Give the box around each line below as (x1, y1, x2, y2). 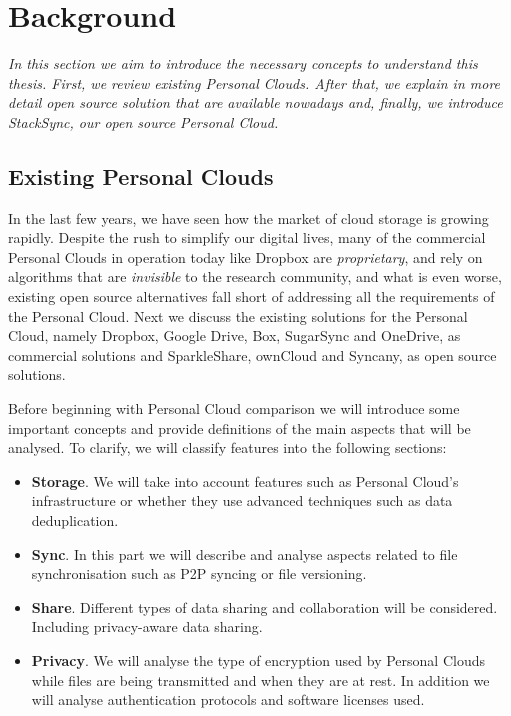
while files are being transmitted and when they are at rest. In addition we (31, 669, 490, 690)
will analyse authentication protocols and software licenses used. (31, 689, 425, 710)
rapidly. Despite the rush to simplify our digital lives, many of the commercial (8, 227, 486, 248)
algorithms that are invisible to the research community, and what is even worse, (8, 266, 502, 287)
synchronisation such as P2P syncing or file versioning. (31, 563, 367, 584)
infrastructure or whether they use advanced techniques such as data (31, 490, 453, 511)
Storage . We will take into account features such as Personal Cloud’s (31, 470, 459, 491)
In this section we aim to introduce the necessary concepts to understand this (8, 53, 478, 74)
